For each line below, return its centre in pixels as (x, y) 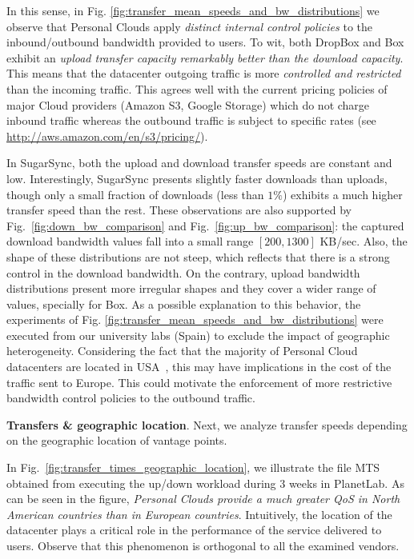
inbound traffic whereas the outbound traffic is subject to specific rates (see (191, 120)
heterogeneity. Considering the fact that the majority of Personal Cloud (182, 351)
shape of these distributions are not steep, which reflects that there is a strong (198, 256)
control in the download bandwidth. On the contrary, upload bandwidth (183, 272)
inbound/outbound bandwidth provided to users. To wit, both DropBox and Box (205, 42)
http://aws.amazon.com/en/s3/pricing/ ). (107, 136)
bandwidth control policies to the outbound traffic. (131, 398)
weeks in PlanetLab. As (346, 483)
